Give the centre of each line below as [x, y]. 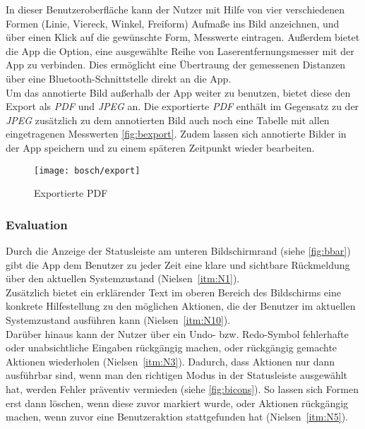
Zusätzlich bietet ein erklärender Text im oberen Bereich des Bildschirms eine [173, 292]
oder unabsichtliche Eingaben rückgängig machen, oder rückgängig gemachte [172, 348]
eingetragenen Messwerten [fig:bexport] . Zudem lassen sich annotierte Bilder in [176, 134]
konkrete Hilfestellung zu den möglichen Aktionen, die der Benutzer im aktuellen [181, 306]
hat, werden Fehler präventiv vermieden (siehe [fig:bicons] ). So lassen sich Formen [182, 388]
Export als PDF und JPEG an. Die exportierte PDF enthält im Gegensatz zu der [182, 106]
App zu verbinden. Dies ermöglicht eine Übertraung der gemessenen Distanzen [176, 65]
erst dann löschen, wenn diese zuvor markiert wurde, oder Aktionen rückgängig [177, 403]
